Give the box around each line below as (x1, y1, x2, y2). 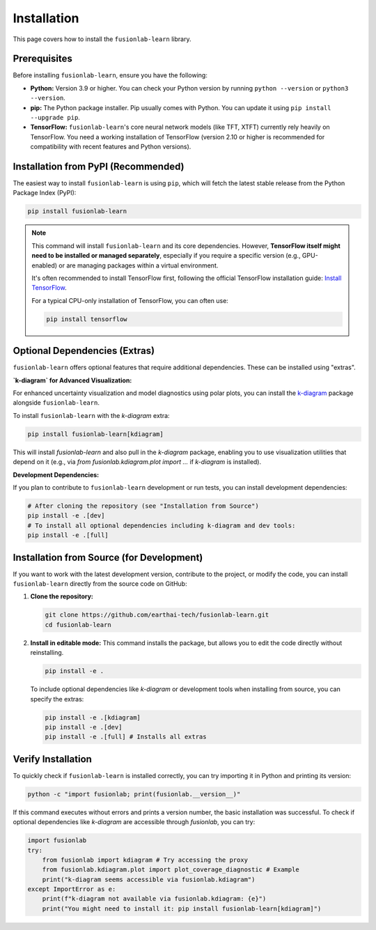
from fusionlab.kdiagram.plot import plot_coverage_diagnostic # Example (42, 866, 299, 874)
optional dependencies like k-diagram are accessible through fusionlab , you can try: (13, 818, 256, 826)
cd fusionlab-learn (45, 621, 111, 628)
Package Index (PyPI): (13, 189, 77, 197)
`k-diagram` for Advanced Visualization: (13, 376, 132, 385)
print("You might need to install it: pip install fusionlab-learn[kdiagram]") (42, 904, 322, 913)
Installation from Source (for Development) (13, 551, 203, 564)
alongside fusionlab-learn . (13, 398, 100, 407)
